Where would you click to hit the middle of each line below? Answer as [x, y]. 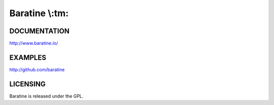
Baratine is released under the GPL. [46, 96]
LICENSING [27, 84]
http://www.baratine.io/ [34, 43]
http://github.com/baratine [37, 69]
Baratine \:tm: [39, 13]
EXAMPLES [28, 57]
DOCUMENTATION [39, 31]
